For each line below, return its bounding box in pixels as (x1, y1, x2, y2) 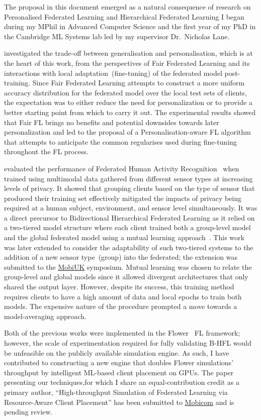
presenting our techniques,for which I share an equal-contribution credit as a (4, 377, 240, 387)
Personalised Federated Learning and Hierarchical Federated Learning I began (4, 11, 244, 22)
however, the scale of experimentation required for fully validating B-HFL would (4, 338, 252, 348)
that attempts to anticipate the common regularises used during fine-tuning (4, 136, 237, 147)
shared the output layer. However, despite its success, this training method (4, 281, 234, 292)
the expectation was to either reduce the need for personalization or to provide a (4, 97, 252, 108)
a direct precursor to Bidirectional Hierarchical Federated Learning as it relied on (4, 212, 255, 223)
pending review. (4, 406, 53, 417)
